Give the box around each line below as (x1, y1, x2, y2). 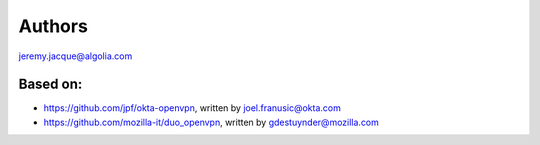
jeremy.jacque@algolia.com (18, 50, 133, 62)
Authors (18, 15, 89, 37)
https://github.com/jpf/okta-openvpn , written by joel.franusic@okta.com (43, 102, 342, 114)
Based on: (18, 76, 83, 93)
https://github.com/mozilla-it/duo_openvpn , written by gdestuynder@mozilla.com (43, 116, 380, 128)
